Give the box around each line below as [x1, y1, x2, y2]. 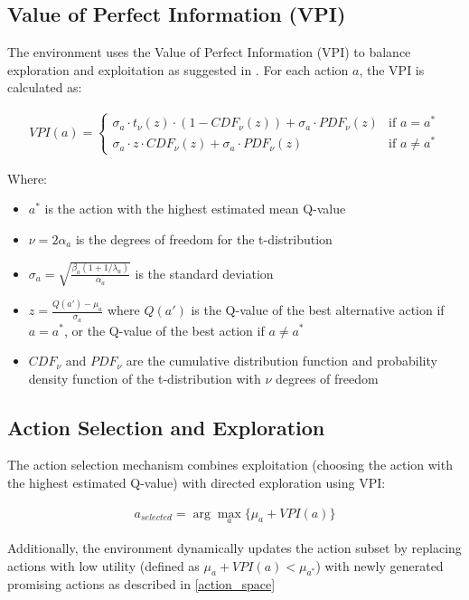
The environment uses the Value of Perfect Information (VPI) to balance [7, 43, 411, 62]
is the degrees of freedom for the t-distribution [75, 229, 333, 248]
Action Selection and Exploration [7, 413, 325, 441]
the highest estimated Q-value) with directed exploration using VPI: [7, 473, 386, 492]
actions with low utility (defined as [7, 556, 200, 575]
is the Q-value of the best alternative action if [191, 300, 445, 319]
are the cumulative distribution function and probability [126, 351, 437, 370]
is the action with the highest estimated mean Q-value [44, 199, 346, 218]
